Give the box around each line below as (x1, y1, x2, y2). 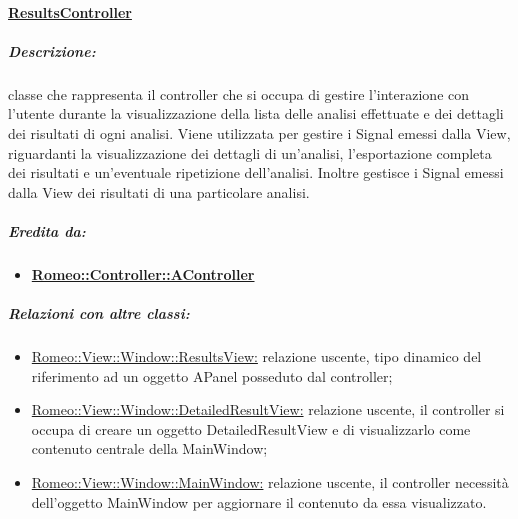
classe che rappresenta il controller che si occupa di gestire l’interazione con (8, 83, 470, 104)
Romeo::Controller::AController (31, 263, 255, 284)
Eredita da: (8, 220, 86, 241)
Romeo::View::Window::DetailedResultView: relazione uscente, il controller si (31, 399, 505, 420)
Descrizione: (8, 40, 96, 61)
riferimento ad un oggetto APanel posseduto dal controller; (31, 365, 393, 386)
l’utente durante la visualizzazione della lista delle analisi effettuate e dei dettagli (8, 103, 504, 124)
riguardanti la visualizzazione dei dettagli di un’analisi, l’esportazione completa (8, 142, 492, 163)
